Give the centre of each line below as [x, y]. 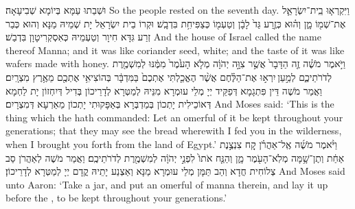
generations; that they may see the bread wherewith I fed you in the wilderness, [174, 131]
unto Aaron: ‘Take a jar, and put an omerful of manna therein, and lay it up [167, 184]
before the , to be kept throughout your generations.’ [116, 198]
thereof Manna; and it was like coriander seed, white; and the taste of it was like [175, 50]
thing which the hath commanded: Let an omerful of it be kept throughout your [174, 117]
